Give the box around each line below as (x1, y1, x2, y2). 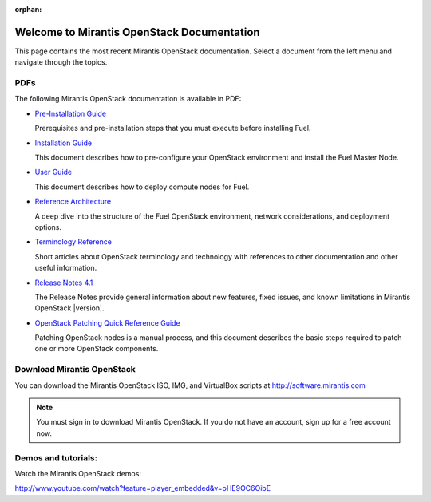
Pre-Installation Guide (34, 109, 107, 118)
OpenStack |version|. (34, 303, 105, 313)
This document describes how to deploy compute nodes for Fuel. (34, 182, 250, 192)
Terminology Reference (34, 237, 112, 247)
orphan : (14, 5, 42, 14)
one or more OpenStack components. (34, 344, 159, 354)
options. (34, 222, 62, 231)
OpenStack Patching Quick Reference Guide (34, 318, 180, 327)
